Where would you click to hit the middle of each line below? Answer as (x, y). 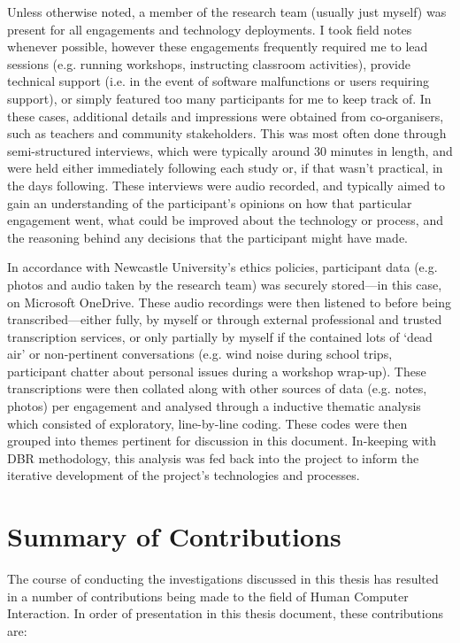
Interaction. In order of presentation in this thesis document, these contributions (226, 613)
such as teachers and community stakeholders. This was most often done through (227, 133)
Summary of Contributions (174, 536)
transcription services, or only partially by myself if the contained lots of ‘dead (220, 336)
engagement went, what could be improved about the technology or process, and (225, 220)
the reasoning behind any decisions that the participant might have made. (207, 237)
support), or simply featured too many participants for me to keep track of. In (219, 98)
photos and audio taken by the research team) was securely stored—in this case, (225, 284)
